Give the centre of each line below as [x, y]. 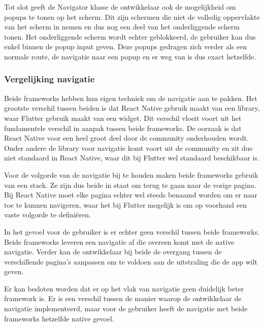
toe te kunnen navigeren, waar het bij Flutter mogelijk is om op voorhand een [126, 204]
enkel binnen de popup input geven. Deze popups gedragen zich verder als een [126, 46]
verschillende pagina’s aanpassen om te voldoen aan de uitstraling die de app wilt [131, 261]
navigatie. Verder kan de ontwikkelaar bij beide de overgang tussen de [113, 252]
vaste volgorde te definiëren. [47, 215]
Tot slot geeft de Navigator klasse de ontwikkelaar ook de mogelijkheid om [120, 7]
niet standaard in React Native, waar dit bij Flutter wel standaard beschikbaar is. [132, 158]
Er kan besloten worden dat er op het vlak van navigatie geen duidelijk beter [124, 288]
